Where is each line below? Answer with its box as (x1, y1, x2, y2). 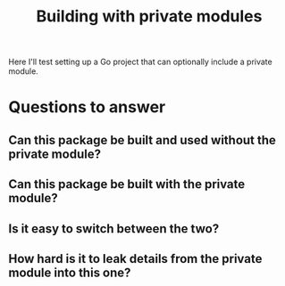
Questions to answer (8, 97, 166, 118)
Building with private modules (36, 6, 263, 27)
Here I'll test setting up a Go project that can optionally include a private (8, 56, 273, 68)
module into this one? (8, 265, 131, 280)
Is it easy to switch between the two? (8, 221, 220, 236)
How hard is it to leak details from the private (8, 251, 263, 266)
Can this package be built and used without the (8, 132, 276, 148)
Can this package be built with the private (8, 176, 246, 192)
